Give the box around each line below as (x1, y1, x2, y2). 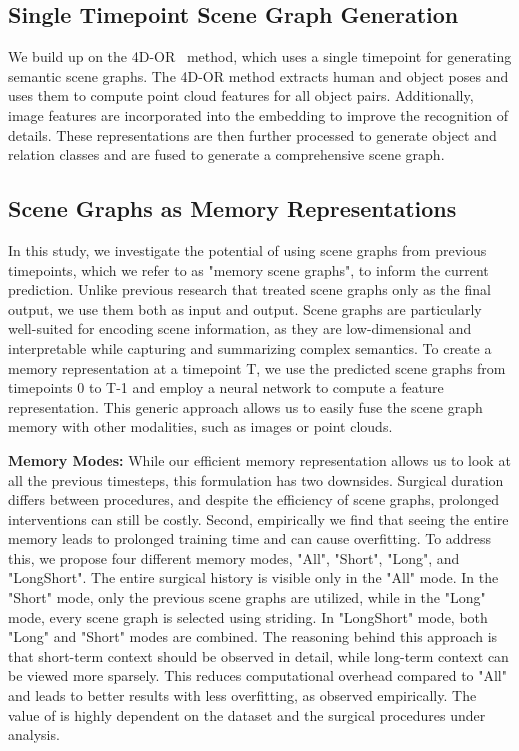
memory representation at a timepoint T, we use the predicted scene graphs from (8, 357, 506, 378)
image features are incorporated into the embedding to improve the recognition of (8, 104, 509, 125)
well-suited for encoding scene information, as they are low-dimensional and (8, 318, 472, 339)
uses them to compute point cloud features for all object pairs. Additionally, (8, 85, 474, 106)
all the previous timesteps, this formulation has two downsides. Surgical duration (8, 469, 504, 490)
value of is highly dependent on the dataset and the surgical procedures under (8, 704, 486, 725)
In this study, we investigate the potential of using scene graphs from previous (8, 239, 487, 260)
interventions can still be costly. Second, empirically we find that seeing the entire (8, 508, 509, 529)
